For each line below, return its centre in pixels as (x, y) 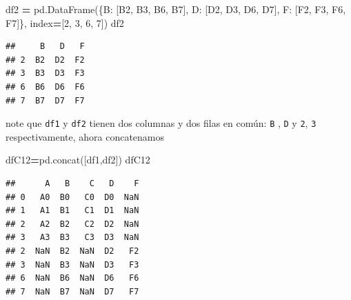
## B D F (45, 47)
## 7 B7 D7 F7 (45, 100)
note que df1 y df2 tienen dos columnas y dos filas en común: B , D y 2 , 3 (161, 123)
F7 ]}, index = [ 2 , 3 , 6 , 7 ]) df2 (65, 22)
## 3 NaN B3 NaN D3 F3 (72, 264)
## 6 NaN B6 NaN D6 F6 (72, 278)
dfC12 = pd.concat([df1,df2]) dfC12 (78, 160)
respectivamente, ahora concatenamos (85, 136)
